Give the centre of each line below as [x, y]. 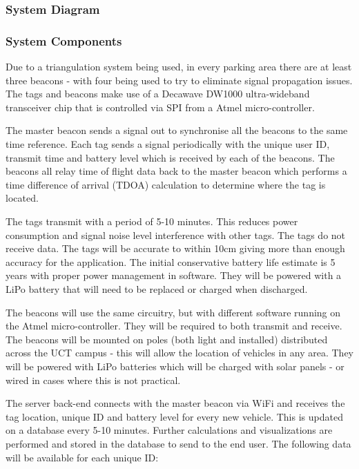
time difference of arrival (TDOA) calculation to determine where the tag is [166, 184]
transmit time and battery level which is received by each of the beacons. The [170, 157]
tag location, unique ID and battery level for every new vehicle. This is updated [174, 416]
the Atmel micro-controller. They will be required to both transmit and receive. [174, 326]
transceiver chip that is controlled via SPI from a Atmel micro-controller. [160, 107]
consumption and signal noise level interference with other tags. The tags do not [176, 234]
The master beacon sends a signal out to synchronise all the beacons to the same [177, 130]
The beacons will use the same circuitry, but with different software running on [173, 312]
